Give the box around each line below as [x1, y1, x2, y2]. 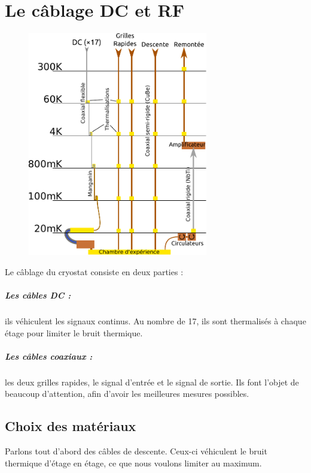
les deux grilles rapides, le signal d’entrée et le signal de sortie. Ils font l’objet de [5, 375, 299, 388]
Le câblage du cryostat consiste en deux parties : [5, 265, 184, 278]
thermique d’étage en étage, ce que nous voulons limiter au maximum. [5, 456, 262, 469]
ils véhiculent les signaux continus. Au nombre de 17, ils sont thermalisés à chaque [5, 315, 306, 327]
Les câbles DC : [5, 289, 71, 302]
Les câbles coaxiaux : [5, 350, 93, 362]
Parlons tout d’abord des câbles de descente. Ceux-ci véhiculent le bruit [5, 445, 267, 457]
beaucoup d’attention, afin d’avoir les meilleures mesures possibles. [5, 387, 249, 400]
